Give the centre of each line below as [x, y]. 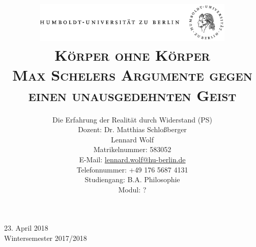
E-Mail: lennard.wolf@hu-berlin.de [132, 159]
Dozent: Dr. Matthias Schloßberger [132, 129]
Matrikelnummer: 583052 [132, 149]
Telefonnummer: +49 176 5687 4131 [132, 169]
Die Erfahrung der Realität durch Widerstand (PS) [132, 119]
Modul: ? [132, 189]
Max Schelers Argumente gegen [132, 75]
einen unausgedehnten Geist [132, 95]
